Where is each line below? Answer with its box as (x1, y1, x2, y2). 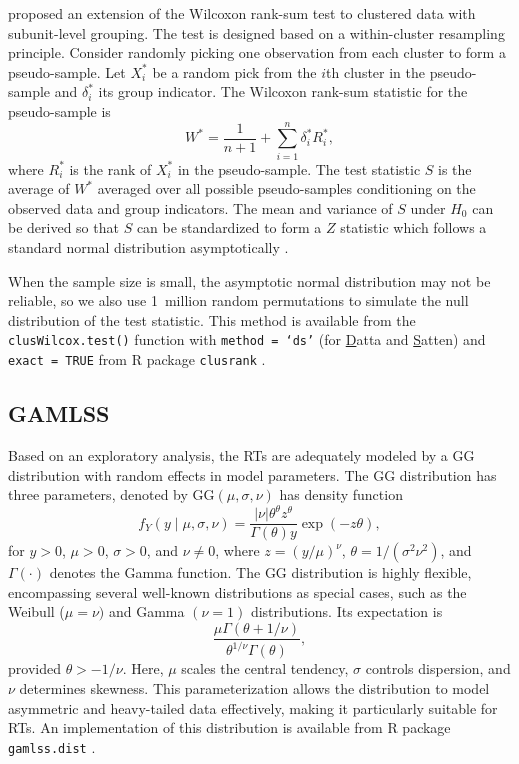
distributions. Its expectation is (250, 601, 443, 622)
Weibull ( (8, 601, 65, 622)
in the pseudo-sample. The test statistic (177, 158, 421, 179)
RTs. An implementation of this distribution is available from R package (8, 717, 451, 738)
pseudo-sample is (8, 100, 111, 121)
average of (8, 178, 70, 199)
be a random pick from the (152, 61, 317, 82)
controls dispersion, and (365, 658, 511, 679)
